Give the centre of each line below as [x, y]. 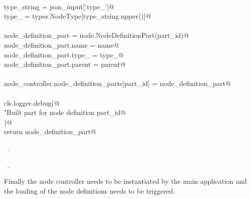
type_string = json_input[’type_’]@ [59, 6]
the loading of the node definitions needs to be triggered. [90, 190]
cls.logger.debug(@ [32, 102]
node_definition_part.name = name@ [62, 44]
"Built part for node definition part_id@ [65, 112]
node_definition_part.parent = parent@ [65, 64]
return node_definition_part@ [50, 131]
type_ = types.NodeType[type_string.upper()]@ [78, 16]
